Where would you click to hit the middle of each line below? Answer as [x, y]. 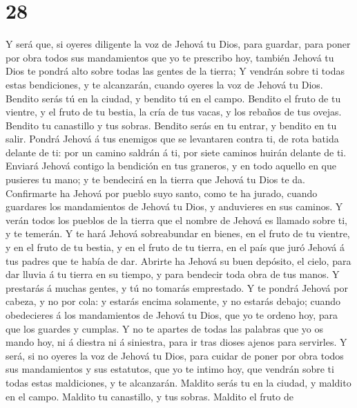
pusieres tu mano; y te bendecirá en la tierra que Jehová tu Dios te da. [155, 179]
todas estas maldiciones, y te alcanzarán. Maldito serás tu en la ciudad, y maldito [178, 382]
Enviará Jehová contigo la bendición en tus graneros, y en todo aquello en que [171, 166]
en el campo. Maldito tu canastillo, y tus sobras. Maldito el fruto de [149, 396]
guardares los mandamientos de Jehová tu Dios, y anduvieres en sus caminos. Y [174, 206]
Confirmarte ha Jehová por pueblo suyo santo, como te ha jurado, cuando [162, 193]
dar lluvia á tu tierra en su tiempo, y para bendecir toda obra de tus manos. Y [173, 274]
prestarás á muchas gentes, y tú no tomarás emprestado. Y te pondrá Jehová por [177, 287]
